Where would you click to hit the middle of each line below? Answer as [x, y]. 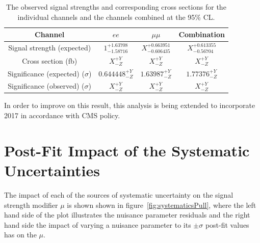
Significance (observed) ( [46, 86]
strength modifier [31, 205]
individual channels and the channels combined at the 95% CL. [116, 17]
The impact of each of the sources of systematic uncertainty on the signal [119, 194]
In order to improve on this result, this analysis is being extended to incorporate [130, 105]
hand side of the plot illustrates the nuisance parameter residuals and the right [127, 215]
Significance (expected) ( [46, 73]
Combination [202, 34]
